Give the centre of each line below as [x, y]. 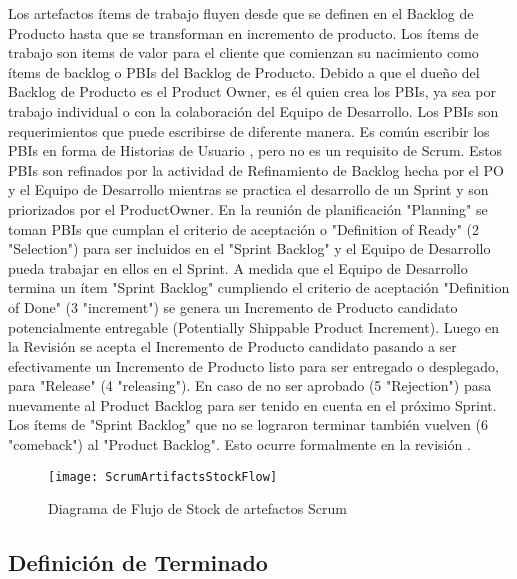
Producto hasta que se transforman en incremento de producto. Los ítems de [243, 32]
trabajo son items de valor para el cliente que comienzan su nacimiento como [243, 52]
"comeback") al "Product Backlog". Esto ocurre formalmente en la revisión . [239, 444]
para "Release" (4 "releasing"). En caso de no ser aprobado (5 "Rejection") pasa [250, 385]
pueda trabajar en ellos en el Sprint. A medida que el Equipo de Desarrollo [238, 267]
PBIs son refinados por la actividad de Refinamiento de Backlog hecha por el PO [256, 169]
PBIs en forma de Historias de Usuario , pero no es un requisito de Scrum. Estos [255, 150]
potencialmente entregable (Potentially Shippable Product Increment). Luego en [254, 326]
